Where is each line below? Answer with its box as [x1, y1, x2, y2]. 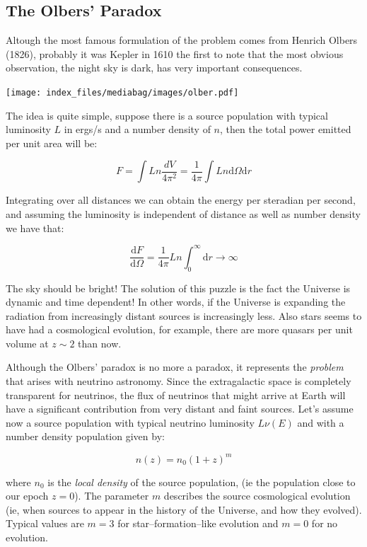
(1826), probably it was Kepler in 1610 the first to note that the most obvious [6, 46, 344, 61]
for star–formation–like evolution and [117, 516, 279, 531]
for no [311, 516, 338, 531]
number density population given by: [6, 429, 165, 444]
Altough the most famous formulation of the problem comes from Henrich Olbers [6, 33, 358, 47]
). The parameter [74, 488, 149, 503]
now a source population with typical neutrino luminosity [6, 415, 255, 430]
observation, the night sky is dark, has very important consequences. [6, 60, 303, 75]
